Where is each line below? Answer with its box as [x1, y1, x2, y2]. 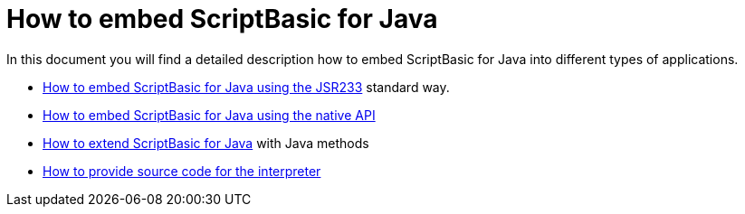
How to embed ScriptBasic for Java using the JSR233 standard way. [43, 79, 450, 95]
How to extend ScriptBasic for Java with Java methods [43, 135, 369, 151]
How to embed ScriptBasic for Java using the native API [43, 107, 376, 123]
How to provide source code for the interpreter [43, 163, 321, 179]
